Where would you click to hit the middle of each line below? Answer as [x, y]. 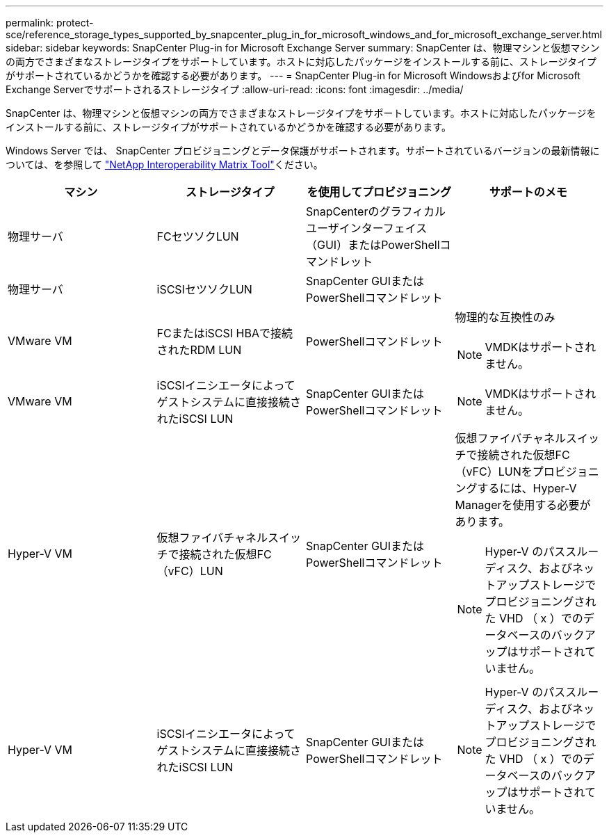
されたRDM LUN [199, 350]
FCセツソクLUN [198, 236]
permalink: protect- [50, 23]
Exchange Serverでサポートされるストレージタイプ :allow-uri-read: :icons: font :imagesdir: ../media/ [235, 89]
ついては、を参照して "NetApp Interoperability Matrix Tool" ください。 [164, 164]
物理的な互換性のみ [505, 317]
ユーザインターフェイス [367, 228]
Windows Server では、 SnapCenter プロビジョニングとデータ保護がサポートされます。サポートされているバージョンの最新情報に [303, 151]
